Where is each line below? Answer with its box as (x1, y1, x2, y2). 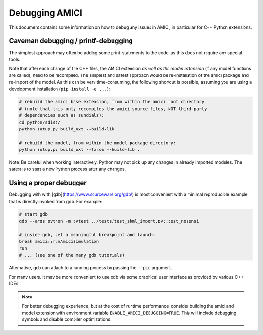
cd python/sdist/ (19, 119, 61, 125)
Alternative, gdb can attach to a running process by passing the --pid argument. (9, 265, 172, 271)
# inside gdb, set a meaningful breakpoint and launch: (19, 232, 156, 237)
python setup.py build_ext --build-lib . (19, 126, 120, 131)
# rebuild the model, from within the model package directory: (19, 140, 176, 146)
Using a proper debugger (9, 179, 87, 187)
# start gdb (19, 211, 48, 217)
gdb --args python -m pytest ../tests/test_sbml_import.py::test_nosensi (19, 218, 199, 224)
